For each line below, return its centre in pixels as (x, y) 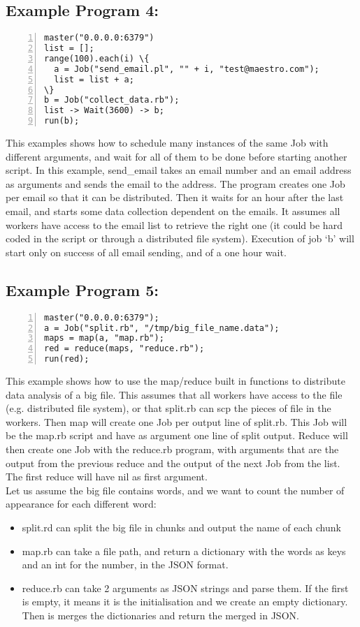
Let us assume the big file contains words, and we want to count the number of (175, 490)
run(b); (62, 121)
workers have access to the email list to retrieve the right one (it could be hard (174, 224)
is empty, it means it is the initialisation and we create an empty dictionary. (185, 602)
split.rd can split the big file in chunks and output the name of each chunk (181, 527)
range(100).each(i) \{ (97, 58)
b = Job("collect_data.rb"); (112, 100)
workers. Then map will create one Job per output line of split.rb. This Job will (177, 421)
